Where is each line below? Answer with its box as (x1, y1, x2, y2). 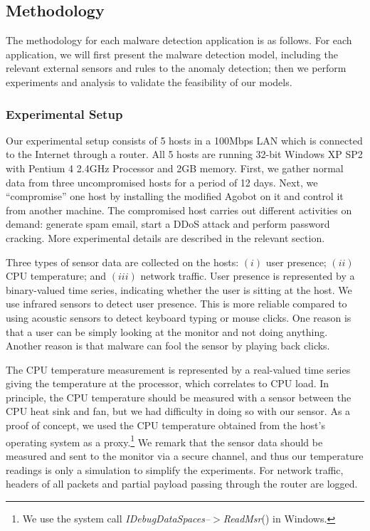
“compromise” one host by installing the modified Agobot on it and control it (6, 189, 344, 204)
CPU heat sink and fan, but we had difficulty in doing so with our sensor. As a (6, 404, 351, 419)
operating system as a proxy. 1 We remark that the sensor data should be (6, 432, 323, 449)
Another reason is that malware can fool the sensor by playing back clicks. (6, 338, 330, 353)
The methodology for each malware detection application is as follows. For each (6, 33, 352, 48)
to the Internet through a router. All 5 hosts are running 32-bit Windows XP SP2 (6, 147, 363, 162)
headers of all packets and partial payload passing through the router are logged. (6, 476, 358, 491)
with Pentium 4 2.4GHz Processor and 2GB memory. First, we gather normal (6, 160, 344, 175)
